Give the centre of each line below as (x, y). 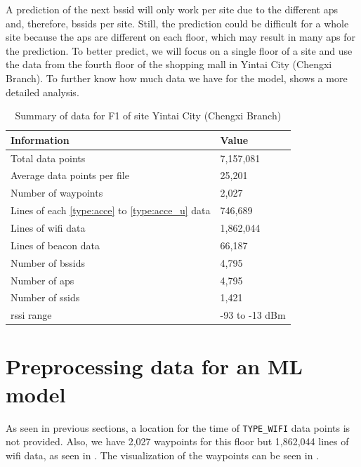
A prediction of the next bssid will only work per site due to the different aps (172, 9)
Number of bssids (48, 262)
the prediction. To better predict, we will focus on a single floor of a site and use (179, 50)
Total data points (48, 158)
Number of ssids (45, 297)
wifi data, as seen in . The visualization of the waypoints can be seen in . (163, 455)
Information (40, 139)
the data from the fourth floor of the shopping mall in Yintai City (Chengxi (169, 64)
